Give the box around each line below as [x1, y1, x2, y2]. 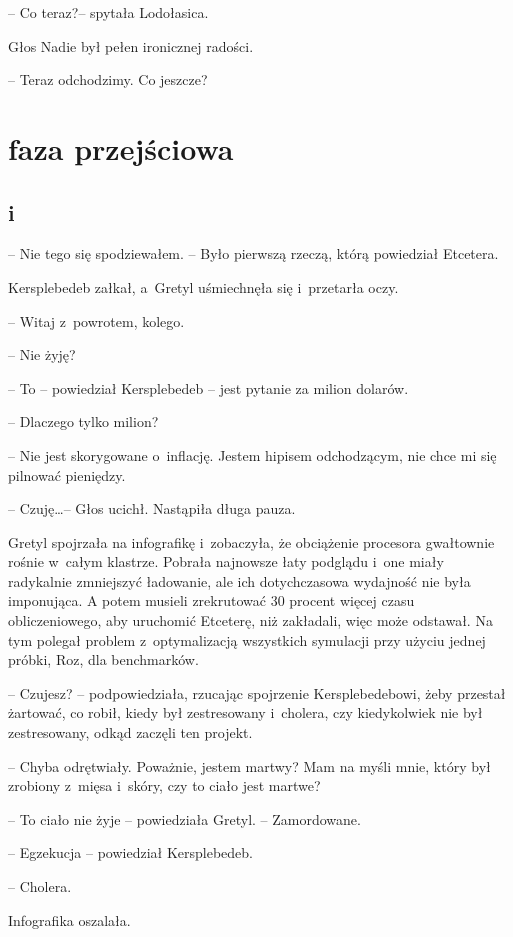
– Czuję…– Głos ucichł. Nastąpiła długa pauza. [8, 498, 296, 519]
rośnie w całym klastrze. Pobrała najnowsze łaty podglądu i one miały [8, 551, 444, 572]
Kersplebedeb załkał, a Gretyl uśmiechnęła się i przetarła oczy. [8, 276, 399, 297]
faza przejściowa [8, 127, 234, 168]
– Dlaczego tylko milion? [8, 411, 159, 432]
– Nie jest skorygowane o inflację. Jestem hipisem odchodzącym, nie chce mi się [8, 444, 497, 465]
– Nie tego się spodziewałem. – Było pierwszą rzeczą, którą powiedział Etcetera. [8, 243, 499, 264]
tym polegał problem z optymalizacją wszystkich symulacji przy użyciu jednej [8, 629, 486, 650]
